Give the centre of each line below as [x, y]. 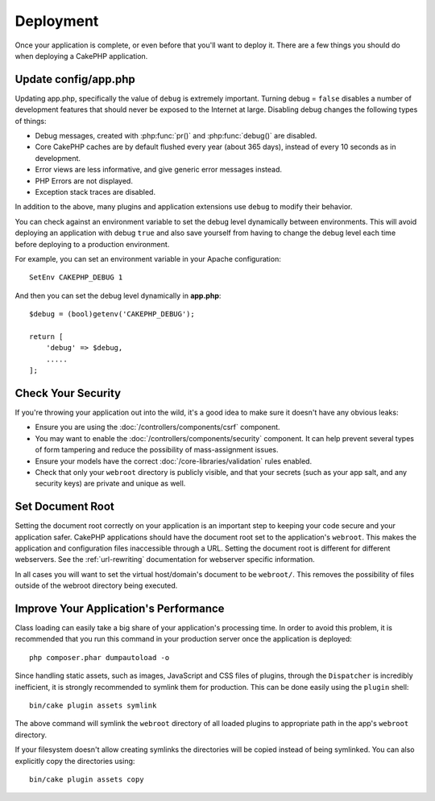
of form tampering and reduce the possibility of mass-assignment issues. [157, 450]
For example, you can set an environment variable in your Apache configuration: [148, 258]
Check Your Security [68, 393]
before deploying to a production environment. [92, 244]
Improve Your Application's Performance [120, 608]
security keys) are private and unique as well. [110, 484]
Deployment [57, 21]
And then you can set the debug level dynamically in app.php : [118, 295]
